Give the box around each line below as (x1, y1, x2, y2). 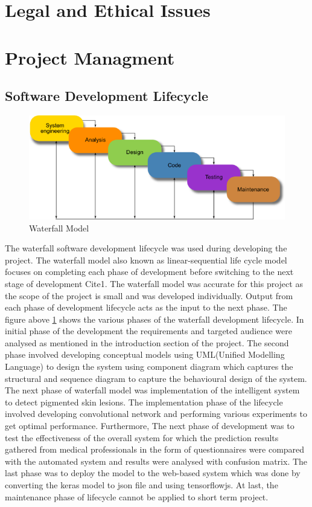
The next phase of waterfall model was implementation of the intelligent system (5, 384, 300, 396)
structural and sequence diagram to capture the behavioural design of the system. (5, 372, 307, 384)
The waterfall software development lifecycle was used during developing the (5, 242, 287, 254)
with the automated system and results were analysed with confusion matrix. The (5, 454, 308, 467)
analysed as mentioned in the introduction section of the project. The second (5, 336, 289, 349)
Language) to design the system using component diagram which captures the (5, 360, 293, 373)
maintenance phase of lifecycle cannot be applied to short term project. (5, 490, 269, 503)
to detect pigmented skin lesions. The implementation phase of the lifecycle (5, 395, 283, 408)
